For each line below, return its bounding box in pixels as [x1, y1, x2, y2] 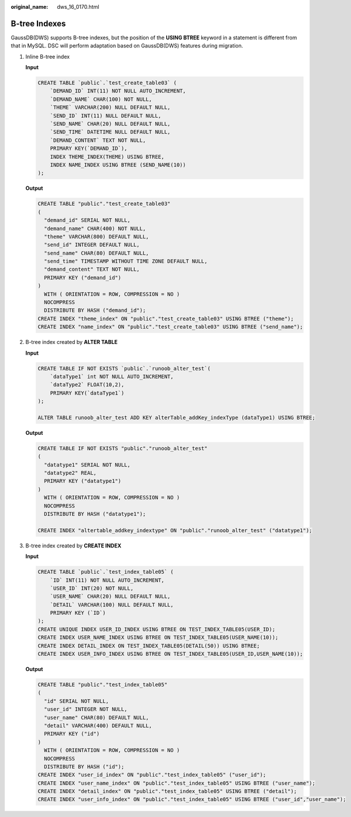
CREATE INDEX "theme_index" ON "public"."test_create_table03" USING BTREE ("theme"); [37, 315, 294, 322]
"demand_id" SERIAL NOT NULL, [44, 217, 131, 224]
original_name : [11, 4, 49, 10]
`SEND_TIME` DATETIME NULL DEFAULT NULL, [50, 129, 171, 135]
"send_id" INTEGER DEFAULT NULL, [44, 241, 140, 248]
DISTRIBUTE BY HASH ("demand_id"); [44, 307, 146, 314]
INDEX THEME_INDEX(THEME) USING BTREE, [50, 153, 165, 160]
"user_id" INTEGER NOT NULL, [44, 706, 128, 713]
